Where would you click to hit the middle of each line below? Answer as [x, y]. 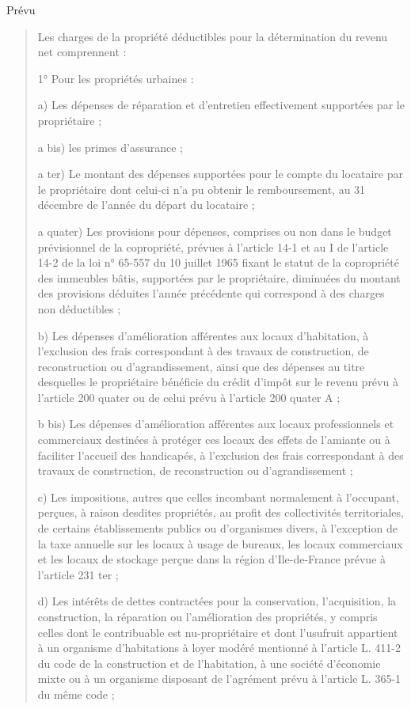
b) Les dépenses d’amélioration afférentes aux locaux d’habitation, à [203, 335]
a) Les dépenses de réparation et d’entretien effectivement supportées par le [221, 105]
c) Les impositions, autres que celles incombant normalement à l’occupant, [218, 497]
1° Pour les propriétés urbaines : [116, 78]
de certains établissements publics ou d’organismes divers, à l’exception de [217, 528]
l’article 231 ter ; [78, 574]
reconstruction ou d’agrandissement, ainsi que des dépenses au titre [201, 366]
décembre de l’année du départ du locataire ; [146, 205]
